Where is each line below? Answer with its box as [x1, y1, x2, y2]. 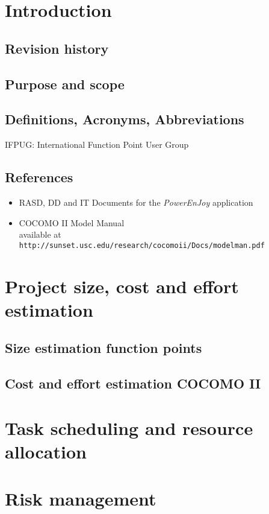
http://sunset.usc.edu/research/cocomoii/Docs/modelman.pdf [19, 241, 265, 250]
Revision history [5, 39, 109, 57]
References [5, 168, 73, 186]
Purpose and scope [5, 74, 125, 93]
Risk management [5, 486, 156, 511]
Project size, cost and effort [5, 273, 239, 298]
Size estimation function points [5, 338, 202, 357]
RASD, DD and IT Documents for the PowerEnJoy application [19, 195, 253, 208]
